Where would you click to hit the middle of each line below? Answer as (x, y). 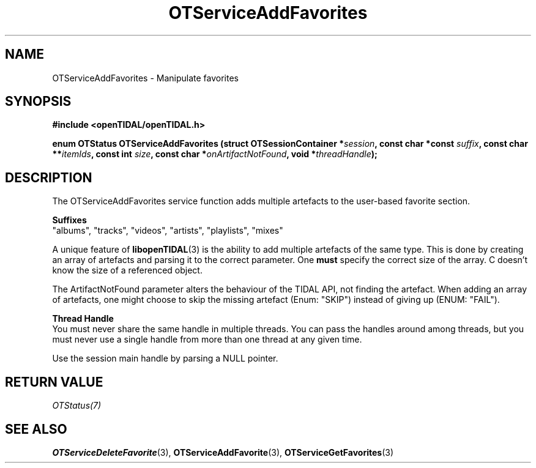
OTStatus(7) (77, 406)
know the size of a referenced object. (127, 270)
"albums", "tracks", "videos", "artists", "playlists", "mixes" (168, 231)
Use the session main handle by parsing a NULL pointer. (165, 358)
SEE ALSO (36, 429)
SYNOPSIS (38, 102)
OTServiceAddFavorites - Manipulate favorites (145, 78)
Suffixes (69, 220)
